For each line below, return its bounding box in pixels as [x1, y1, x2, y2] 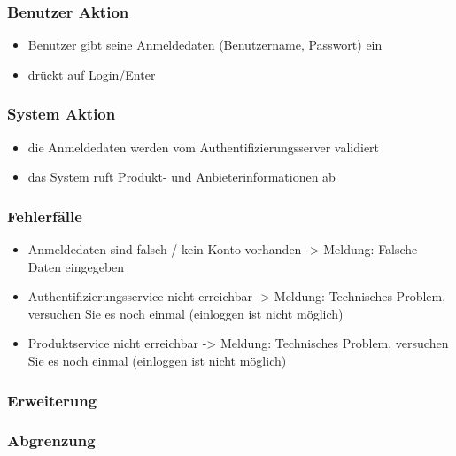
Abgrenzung [7, 429, 96, 452]
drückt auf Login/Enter [27, 65, 156, 83]
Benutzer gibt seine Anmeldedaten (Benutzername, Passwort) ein [27, 35, 383, 54]
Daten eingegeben [27, 257, 125, 275]
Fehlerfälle [7, 205, 82, 227]
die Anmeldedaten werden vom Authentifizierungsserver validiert [27, 137, 380, 156]
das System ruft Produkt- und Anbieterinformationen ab [27, 167, 336, 186]
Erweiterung [7, 389, 97, 411]
